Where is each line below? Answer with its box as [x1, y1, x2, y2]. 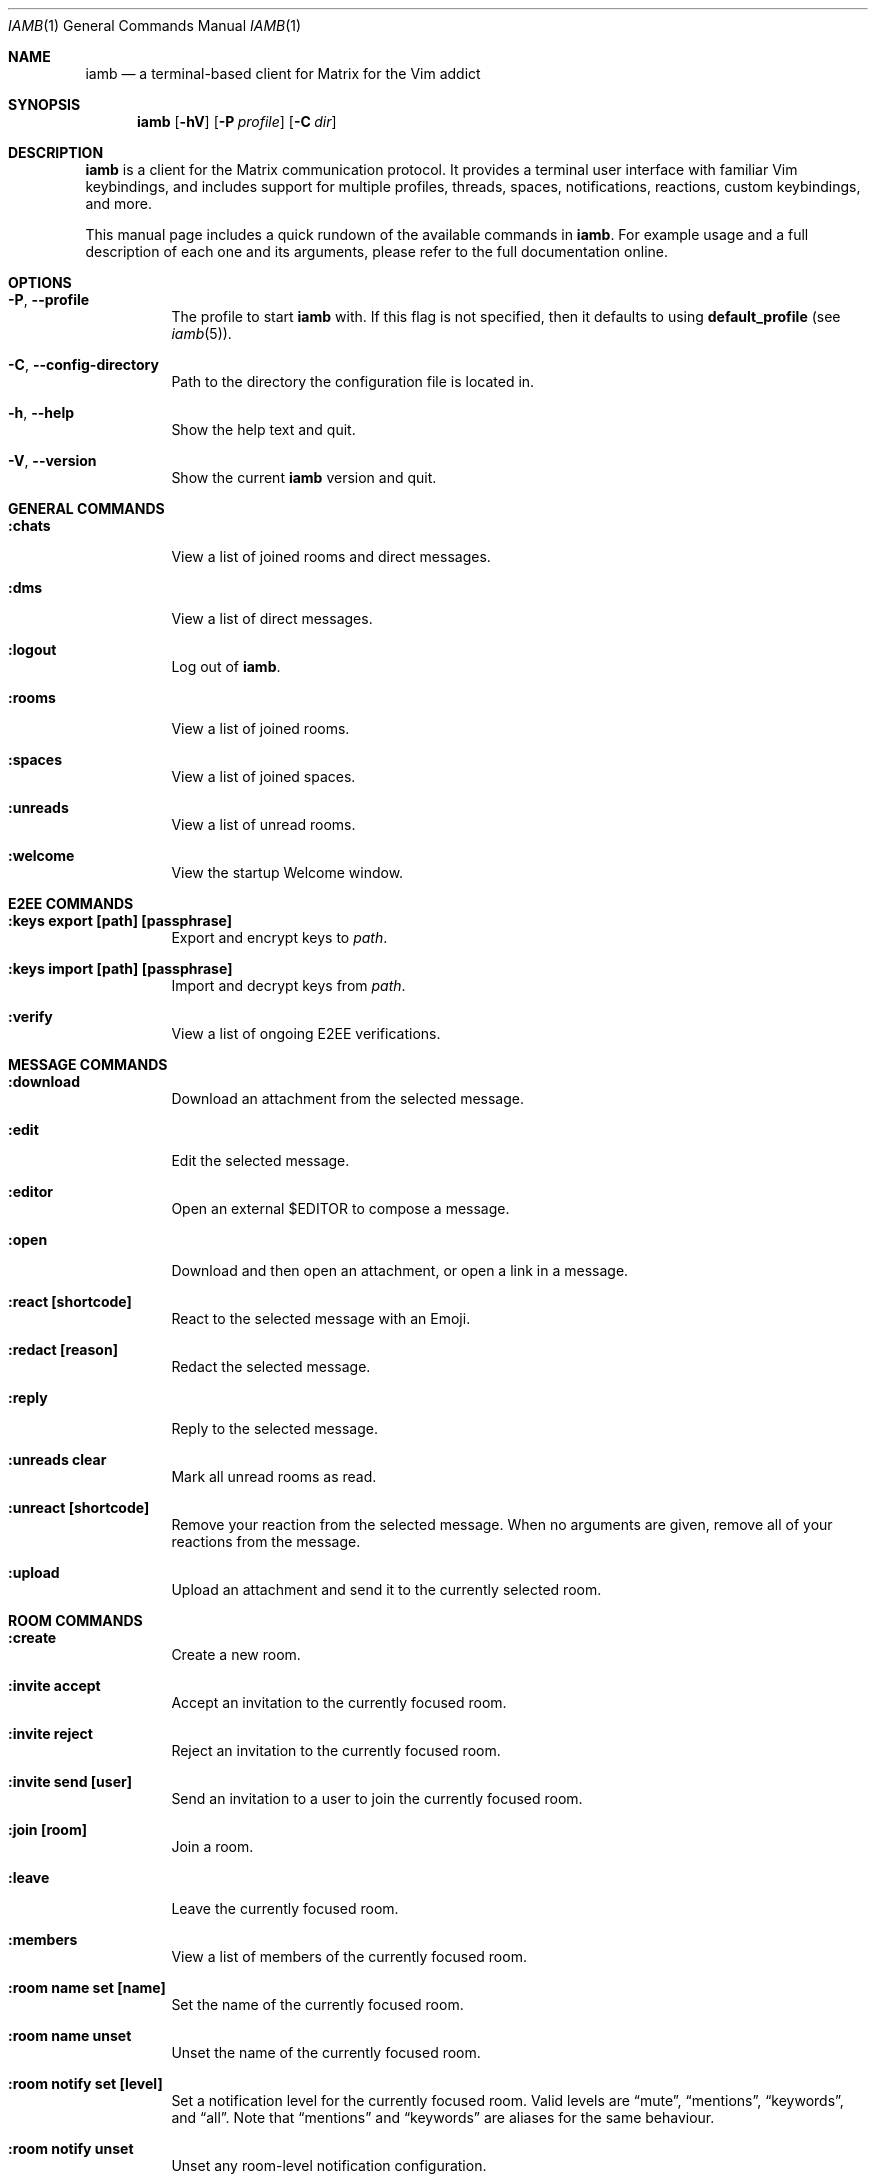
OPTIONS [8, 274, 72, 291]
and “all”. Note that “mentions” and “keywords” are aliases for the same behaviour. [171, 2109, 715, 2126]
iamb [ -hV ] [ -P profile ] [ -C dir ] [137, 113, 337, 130]
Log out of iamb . [171, 658, 281, 675]
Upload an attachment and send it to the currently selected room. [171, 1581, 602, 1598]
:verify [8, 1008, 53, 1025]
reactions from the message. [171, 1533, 361, 1550]
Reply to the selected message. [171, 1420, 378, 1437]
